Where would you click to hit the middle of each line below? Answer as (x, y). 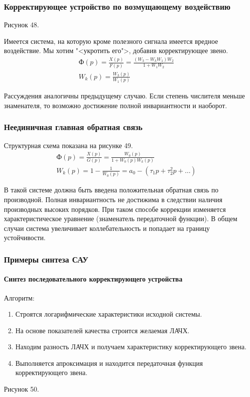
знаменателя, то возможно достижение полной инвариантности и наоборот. (116, 105)
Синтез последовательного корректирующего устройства (93, 279)
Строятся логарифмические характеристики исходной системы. (109, 314)
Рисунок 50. (22, 389)
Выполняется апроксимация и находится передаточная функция (109, 363)
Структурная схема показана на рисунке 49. (69, 145)
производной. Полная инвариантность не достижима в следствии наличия (113, 199)
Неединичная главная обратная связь (73, 127)
